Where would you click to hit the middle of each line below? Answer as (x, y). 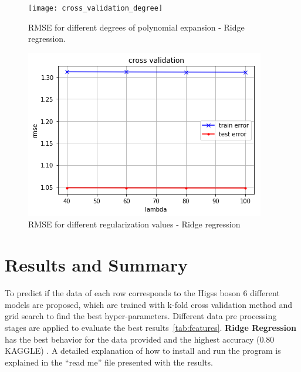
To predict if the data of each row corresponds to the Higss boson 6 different (142, 293)
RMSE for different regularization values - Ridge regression (134, 224)
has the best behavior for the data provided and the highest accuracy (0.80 (140, 339)
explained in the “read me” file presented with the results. (109, 362)
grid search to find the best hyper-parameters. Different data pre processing (141, 316)
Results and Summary (96, 265)
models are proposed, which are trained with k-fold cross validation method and (149, 304)
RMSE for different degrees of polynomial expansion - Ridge (136, 27)
